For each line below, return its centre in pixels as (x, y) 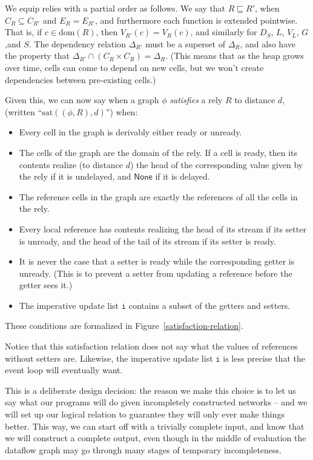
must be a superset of (185, 43)
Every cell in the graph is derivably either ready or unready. (130, 132)
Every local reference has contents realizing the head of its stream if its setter (163, 228)
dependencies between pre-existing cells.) (81, 79)
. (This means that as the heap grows (235, 56)
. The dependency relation (77, 43)
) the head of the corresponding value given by (217, 164)
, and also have (268, 43)
